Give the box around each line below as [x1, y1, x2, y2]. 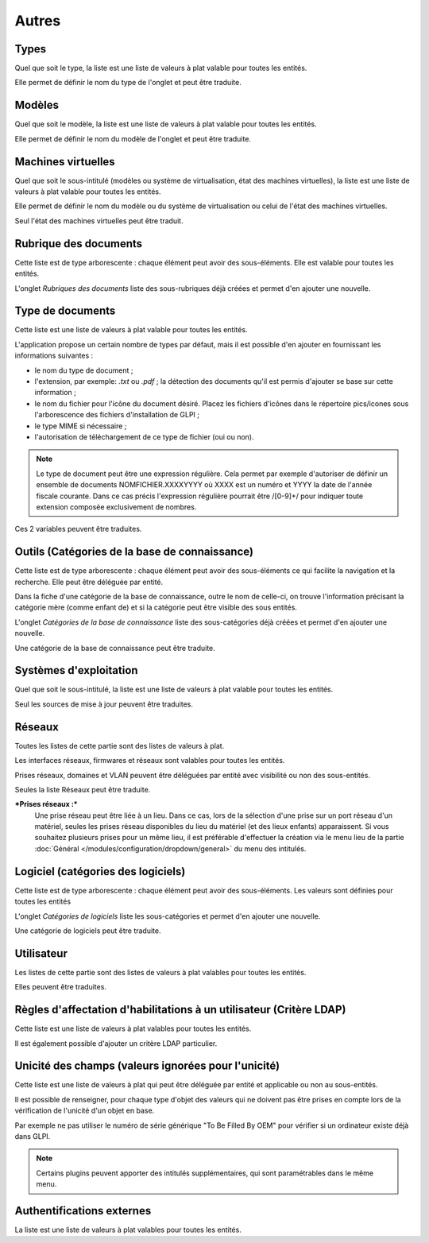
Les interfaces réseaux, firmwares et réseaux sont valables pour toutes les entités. [14, 756, 285, 765]
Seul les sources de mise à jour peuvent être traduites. [14, 699, 194, 709]
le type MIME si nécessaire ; [34, 421, 127, 431]
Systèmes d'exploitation [14, 664, 138, 677]
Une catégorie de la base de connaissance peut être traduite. [14, 643, 216, 652]
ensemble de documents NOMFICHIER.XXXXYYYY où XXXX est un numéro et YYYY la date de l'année [36, 480, 373, 490]
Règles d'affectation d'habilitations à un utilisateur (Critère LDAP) [14, 1003, 346, 1016]
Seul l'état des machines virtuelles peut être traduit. [14, 215, 184, 226]
